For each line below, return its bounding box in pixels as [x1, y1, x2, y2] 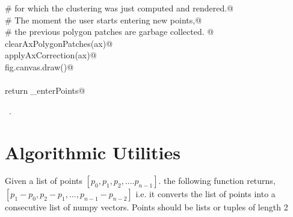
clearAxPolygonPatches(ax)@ [5, 37, 113, 49]
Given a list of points [5, 174, 82, 187]
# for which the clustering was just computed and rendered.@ [5, 2, 233, 14]
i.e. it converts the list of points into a [135, 188, 276, 200]
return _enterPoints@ [5, 84, 85, 97]
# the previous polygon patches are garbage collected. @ [5, 25, 214, 38]
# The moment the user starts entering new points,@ [5, 13, 202, 26]
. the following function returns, [158, 174, 276, 187]
